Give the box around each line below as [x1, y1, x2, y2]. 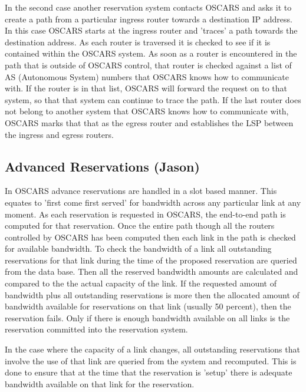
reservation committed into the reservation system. [5, 323, 188, 335]
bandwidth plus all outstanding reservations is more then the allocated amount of [5, 288, 300, 301]
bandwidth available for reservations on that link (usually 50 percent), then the [5, 300, 291, 312]
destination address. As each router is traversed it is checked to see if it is [5, 35, 271, 48]
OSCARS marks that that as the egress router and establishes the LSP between [5, 116, 294, 129]
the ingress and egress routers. [5, 128, 114, 140]
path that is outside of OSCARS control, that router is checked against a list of [5, 58, 292, 71]
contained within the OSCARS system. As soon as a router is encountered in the [5, 47, 297, 60]
